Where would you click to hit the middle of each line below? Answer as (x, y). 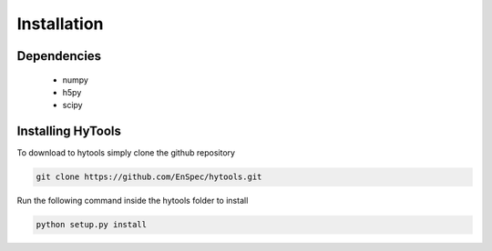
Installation (60, 24)
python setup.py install (92, 225)
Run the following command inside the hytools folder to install (133, 201)
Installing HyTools (69, 131)
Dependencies (59, 56)
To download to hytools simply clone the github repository (126, 153)
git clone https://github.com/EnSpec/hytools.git (149, 177)
